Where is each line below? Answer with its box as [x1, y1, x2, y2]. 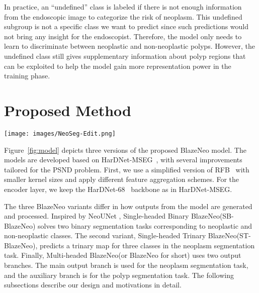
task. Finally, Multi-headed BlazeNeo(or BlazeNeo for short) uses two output [4, 250, 241, 260]
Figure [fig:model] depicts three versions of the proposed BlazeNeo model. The [4, 144, 246, 155]
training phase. [4, 70, 50, 81]
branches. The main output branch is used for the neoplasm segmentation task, [4, 260, 248, 270]
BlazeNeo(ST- [208, 230, 251, 241]
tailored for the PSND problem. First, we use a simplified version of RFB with [4, 164, 249, 174]
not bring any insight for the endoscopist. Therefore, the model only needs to [4, 31, 242, 41]
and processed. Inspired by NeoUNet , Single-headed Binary [4, 211, 189, 221]
